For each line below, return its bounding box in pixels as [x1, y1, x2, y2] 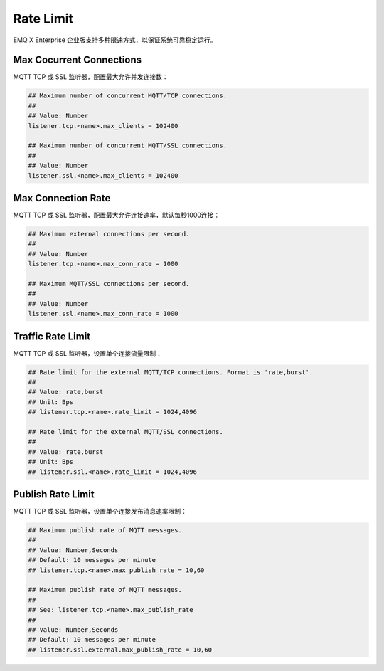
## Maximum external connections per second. [28, 230, 190, 238]
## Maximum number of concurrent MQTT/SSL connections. [28, 142, 228, 149]
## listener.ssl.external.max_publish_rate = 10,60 [28, 645, 213, 654]
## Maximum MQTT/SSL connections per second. [28, 280, 190, 287]
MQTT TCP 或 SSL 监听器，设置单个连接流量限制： [13, 349, 163, 357]
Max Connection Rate [13, 192, 111, 204]
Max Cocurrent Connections [13, 54, 142, 66]
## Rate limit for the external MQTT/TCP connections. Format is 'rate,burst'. [28, 368, 314, 376]
